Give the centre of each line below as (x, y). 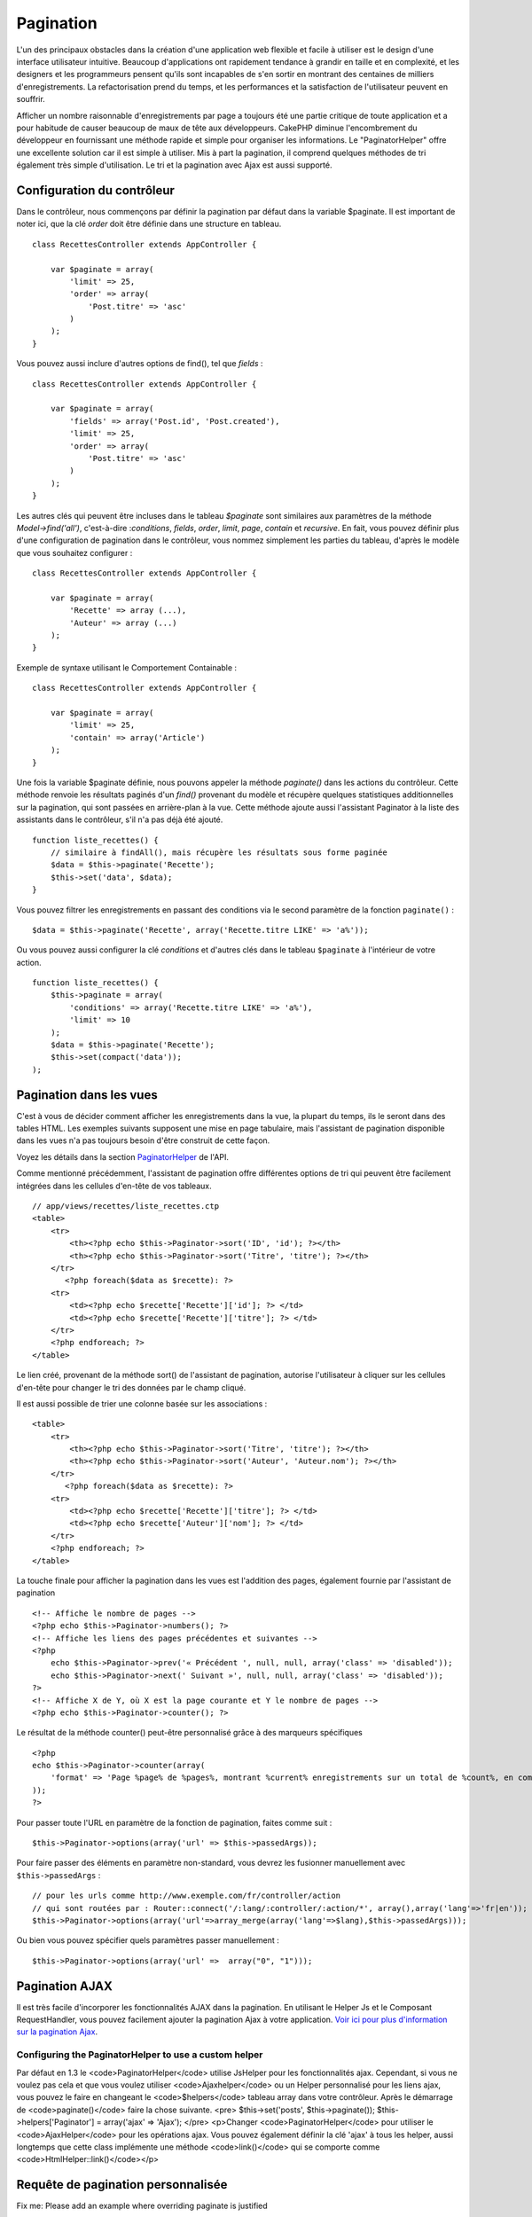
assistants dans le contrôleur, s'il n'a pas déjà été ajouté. (120, 819)
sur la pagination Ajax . (57, 2032)
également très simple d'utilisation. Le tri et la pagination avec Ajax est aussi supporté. (174, 165)
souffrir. (31, 99)
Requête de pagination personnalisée (122, 2185)
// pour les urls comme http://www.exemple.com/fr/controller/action (187, 1896)
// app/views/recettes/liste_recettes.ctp (126, 1206)
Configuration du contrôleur (95, 190)
